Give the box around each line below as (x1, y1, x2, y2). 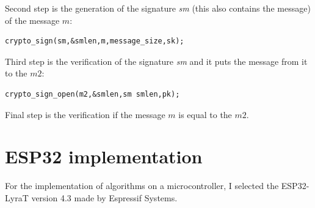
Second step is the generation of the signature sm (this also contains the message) (5, 2, 311, 14)
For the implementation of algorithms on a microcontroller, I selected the (5, 179, 279, 192)
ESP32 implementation (5, 144, 203, 169)
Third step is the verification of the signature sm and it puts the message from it (5, 54, 308, 67)
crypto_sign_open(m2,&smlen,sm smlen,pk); (5, 89, 180, 98)
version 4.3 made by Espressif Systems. (31, 191, 178, 204)
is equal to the (178, 108, 232, 121)
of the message (5, 13, 60, 26)
